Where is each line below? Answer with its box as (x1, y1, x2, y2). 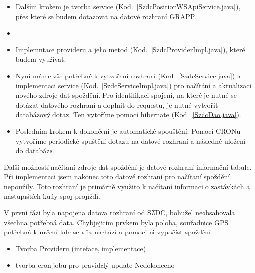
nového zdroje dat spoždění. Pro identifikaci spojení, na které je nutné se (15, 90, 237, 100)
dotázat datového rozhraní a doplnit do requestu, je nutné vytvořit (15, 99, 218, 110)
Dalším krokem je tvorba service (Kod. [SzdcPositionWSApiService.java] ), (15, 1, 241, 11)
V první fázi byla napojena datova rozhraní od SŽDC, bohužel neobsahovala (4, 207, 235, 218)
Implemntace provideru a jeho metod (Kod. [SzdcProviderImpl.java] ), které (15, 44, 245, 54)
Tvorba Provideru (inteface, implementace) (15, 243, 146, 253)
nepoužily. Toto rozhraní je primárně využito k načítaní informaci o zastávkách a (4, 181, 250, 191)
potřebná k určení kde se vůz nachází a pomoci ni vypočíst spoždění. (4, 227, 213, 237)
